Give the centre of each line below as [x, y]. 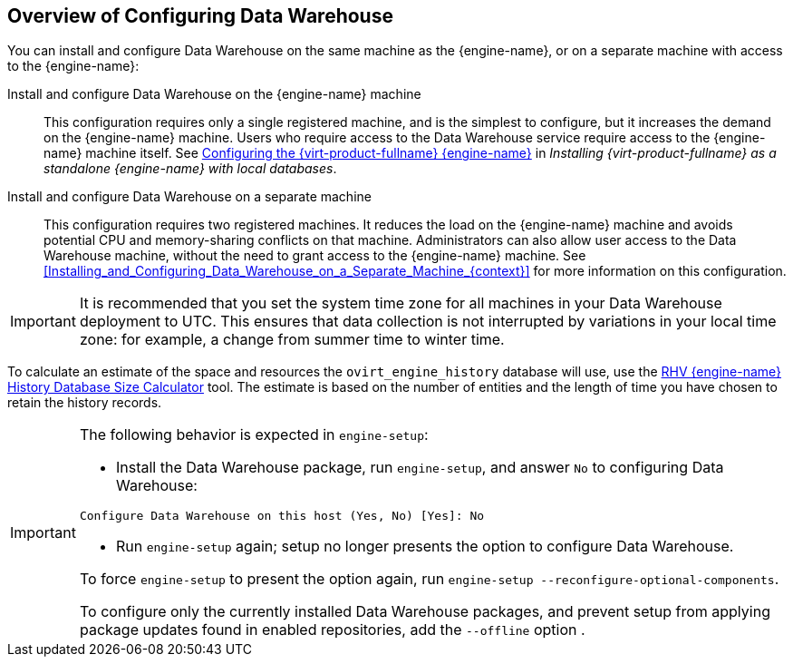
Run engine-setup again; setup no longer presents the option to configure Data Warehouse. [425, 547]
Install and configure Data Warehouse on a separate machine [189, 197]
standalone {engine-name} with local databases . [190, 169]
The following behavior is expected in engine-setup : [254, 435]
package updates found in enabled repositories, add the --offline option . [332, 630]
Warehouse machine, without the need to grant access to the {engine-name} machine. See [315, 256]
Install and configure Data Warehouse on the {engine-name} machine [214, 94]
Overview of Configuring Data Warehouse [200, 16]
